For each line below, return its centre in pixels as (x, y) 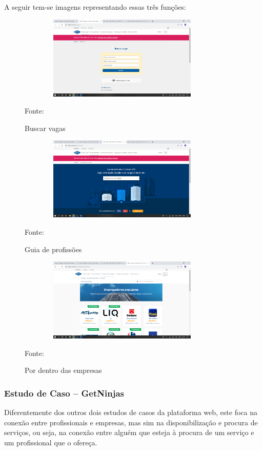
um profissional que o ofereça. (51, 442)
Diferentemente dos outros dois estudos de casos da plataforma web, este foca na (131, 412)
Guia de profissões (53, 249)
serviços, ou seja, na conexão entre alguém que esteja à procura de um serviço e (129, 432)
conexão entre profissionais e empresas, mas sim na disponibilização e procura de (131, 422)
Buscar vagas (45, 128)
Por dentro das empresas (63, 370)
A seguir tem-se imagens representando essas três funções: (95, 7)
